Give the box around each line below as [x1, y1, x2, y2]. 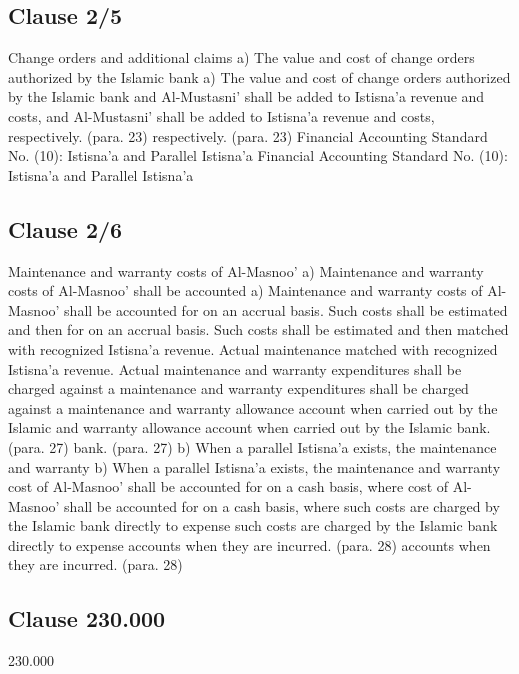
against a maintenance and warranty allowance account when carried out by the [8, 397, 498, 418]
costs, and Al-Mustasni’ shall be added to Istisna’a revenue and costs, [8, 105, 435, 126]
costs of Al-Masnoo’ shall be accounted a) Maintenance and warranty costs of [8, 280, 483, 301]
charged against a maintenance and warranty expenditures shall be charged [8, 378, 469, 399]
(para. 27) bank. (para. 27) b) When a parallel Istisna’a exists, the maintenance [8, 436, 497, 457]
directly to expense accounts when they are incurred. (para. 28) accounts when [8, 534, 491, 555]
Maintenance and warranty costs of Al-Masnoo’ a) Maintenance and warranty [8, 260, 484, 281]
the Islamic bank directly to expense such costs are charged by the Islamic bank [8, 515, 498, 536]
